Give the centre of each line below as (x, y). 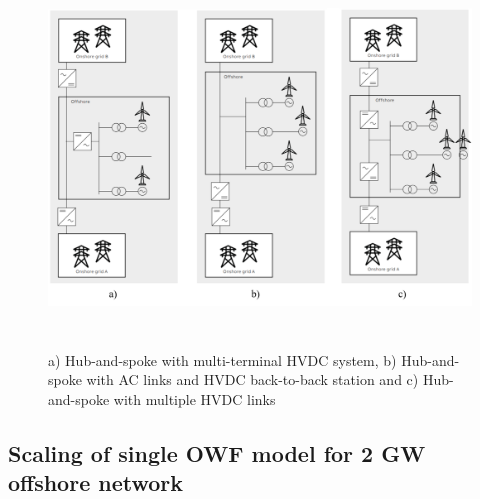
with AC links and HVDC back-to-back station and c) (252, 379)
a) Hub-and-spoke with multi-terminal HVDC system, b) (222, 359)
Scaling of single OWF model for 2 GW (217, 452)
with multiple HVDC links (194, 398)
